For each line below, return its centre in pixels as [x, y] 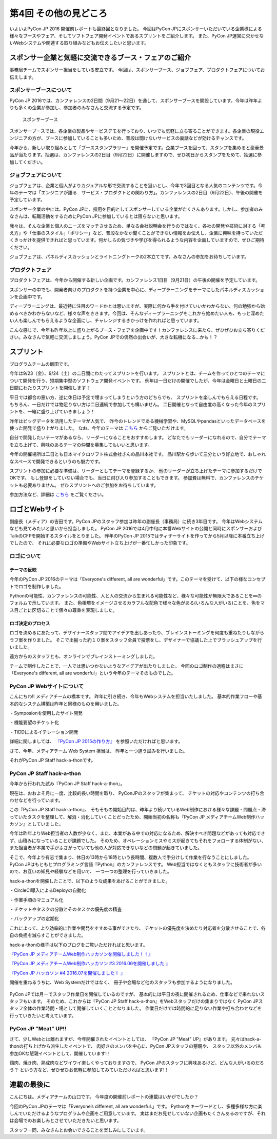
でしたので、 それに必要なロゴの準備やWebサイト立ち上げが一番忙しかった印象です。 [100, 543]
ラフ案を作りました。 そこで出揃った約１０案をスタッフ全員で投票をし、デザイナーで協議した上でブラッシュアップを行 [136, 640]
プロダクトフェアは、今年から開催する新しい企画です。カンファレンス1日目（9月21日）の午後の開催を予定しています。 [135, 280]
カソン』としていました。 [36, 824]
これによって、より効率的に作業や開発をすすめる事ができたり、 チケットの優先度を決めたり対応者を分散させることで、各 [138, 928]
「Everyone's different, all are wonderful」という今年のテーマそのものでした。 [93, 673]
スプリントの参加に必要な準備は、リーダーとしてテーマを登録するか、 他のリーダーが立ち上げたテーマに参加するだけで [136, 471]
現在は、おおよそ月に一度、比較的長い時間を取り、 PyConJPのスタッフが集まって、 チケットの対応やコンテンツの [130, 793]
